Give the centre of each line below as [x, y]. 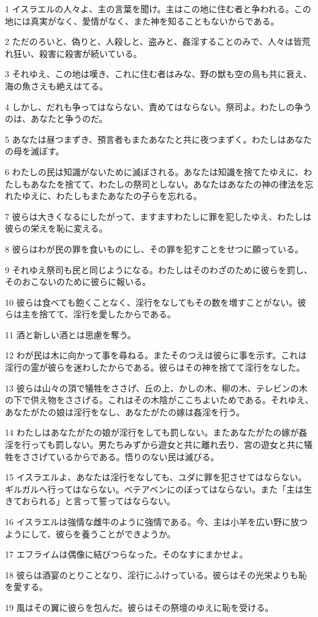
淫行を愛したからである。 [124, 314]
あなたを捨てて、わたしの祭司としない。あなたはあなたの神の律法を [168, 184]
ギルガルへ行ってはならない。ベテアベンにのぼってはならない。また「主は [154, 489]
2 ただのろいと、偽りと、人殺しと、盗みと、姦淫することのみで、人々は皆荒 [158, 41]
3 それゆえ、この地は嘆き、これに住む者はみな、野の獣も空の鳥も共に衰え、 [158, 74]
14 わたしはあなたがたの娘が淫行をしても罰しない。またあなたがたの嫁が [152, 432]
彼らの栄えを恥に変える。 [56, 228]
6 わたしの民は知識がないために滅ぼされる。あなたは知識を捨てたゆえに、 [154, 171]
